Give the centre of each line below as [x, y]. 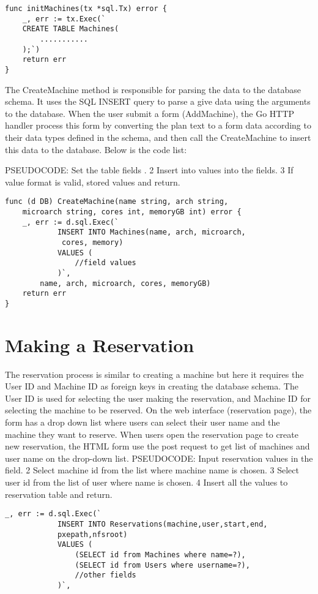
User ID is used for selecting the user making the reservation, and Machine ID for [158, 398]
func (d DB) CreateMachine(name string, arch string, [117, 202]
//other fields [105, 575]
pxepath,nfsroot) [92, 534]
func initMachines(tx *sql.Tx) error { [86, 9]
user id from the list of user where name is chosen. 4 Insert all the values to [146, 482]
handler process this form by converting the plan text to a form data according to [158, 125]
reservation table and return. [59, 494]
